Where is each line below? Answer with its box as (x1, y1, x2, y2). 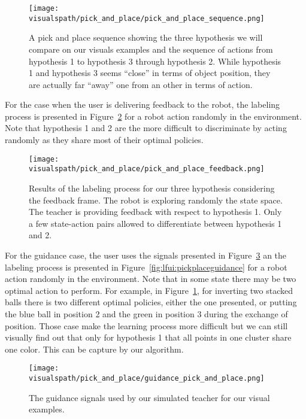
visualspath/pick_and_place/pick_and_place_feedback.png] (29, 165, 265, 174)
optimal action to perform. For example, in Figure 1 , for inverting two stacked (5, 284, 293, 296)
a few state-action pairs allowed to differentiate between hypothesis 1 (29, 217, 282, 229)
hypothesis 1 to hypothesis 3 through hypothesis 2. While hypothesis (29, 54, 281, 67)
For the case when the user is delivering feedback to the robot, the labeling (5, 98, 280, 111)
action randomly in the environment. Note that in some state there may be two (5, 272, 296, 285)
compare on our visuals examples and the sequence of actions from (29, 42, 273, 55)
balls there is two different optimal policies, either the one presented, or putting (5, 296, 297, 308)
